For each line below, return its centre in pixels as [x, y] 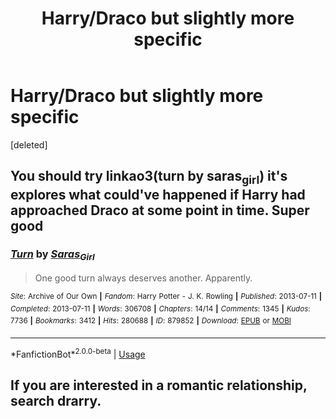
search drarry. [56, 401]
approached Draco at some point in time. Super [160, 210]
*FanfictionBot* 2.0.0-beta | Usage [78, 353]
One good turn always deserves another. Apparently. [143, 278]
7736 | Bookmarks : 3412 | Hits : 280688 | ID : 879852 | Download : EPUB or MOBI [151, 321]
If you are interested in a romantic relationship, [159, 385]
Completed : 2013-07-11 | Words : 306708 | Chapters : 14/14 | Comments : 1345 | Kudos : [160, 308]
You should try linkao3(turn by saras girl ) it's [149, 177]
